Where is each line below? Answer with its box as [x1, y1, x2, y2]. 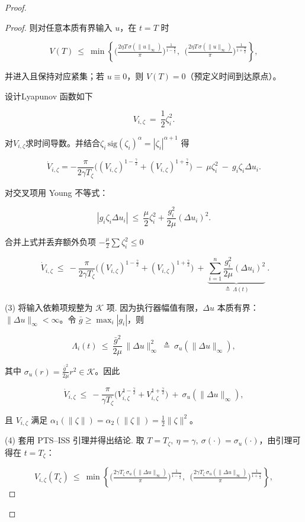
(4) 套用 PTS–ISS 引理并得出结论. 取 [5, 434, 145, 446]
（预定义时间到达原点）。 [185, 70, 281, 82]
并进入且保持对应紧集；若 [5, 70, 104, 82]
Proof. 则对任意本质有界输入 [5, 21, 113, 33]
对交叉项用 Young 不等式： [5, 186, 108, 198]
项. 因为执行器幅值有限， [106, 301, 203, 313]
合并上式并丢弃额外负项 [5, 236, 96, 247]
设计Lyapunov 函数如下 [5, 89, 93, 102]
